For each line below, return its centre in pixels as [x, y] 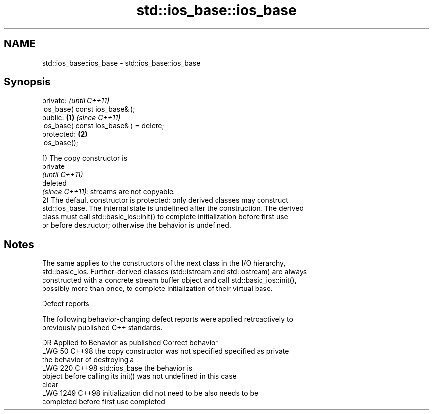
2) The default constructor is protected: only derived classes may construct [165, 200]
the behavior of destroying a [88, 360]
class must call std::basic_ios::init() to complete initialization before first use [165, 217]
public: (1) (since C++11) [81, 118]
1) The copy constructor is [85, 158]
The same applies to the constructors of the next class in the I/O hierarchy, [164, 263]
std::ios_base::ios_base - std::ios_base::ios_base [121, 63]
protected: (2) [65, 134]
